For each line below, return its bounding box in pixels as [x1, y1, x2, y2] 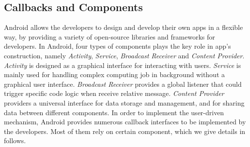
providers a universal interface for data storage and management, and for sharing [4, 97, 245, 107]
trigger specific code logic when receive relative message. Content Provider [4, 88, 224, 98]
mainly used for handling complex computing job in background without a [4, 69, 225, 80]
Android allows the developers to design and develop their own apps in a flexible [4, 22, 243, 32]
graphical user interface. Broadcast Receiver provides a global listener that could [4, 79, 242, 89]
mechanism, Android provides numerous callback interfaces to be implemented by [4, 117, 246, 127]
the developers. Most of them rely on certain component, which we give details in [4, 126, 246, 136]
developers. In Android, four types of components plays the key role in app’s [4, 41, 231, 51]
